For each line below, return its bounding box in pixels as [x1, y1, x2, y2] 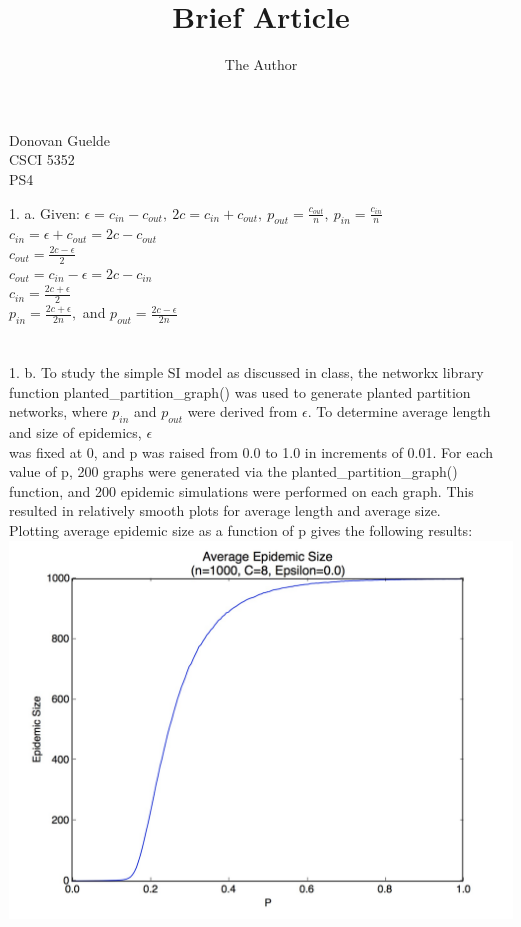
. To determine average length [307, 401, 491, 422]
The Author [224, 54, 298, 75]
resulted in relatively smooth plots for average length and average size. [9, 500, 441, 521]
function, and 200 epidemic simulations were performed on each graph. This [9, 480, 474, 501]
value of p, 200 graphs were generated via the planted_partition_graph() [9, 461, 458, 482]
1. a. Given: [9, 202, 80, 223]
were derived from [187, 401, 298, 422]
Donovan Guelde [9, 129, 111, 150]
